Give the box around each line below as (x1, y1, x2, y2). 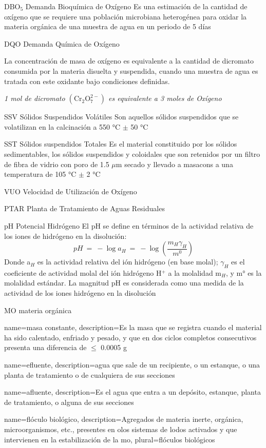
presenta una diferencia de (4, 342, 87, 353)
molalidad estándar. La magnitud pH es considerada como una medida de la (4, 277, 244, 288)
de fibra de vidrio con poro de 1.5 (4, 158, 109, 169)
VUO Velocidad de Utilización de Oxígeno (4, 186, 137, 196)
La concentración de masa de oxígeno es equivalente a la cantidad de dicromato (4, 55, 254, 66)
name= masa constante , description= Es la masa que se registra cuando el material (4, 322, 262, 333)
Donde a (4, 256, 31, 267)
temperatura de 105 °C (4, 169, 77, 179)
